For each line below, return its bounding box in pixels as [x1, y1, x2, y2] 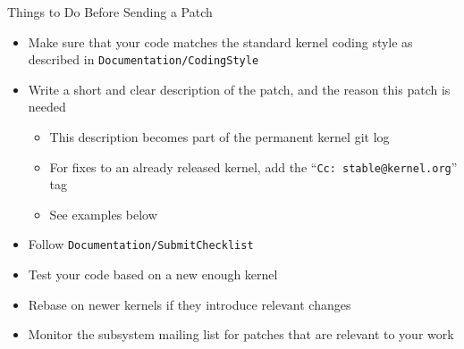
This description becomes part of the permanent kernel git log [49, 128, 390, 146]
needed [28, 97, 66, 116]
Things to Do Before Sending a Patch [7, 3, 213, 21]
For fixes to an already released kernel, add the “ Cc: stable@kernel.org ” [49, 157, 458, 176]
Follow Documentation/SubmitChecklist [28, 235, 254, 253]
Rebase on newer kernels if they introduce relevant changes [28, 295, 351, 313]
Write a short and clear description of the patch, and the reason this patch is [28, 79, 451, 98]
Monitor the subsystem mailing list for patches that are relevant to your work [28, 325, 454, 344]
